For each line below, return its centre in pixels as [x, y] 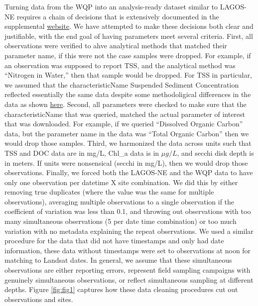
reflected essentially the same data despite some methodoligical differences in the [128, 94]
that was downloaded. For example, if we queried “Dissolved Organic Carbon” [124, 124]
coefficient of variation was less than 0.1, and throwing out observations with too [128, 211]
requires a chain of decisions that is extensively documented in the [118, 16]
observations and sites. [39, 299]
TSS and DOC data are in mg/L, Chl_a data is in [82, 153]
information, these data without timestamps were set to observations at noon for [128, 250]
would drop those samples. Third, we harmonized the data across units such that [128, 143]
